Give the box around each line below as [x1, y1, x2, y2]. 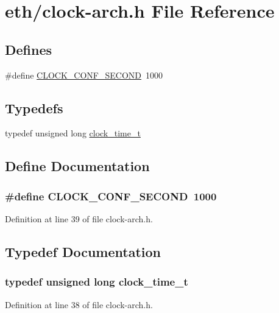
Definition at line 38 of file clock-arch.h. [5, 298, 153, 311]
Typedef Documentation [5, 242, 161, 261]
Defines [5, 40, 52, 58]
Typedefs [5, 98, 63, 117]
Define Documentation [5, 156, 150, 175]
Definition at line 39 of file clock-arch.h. [5, 212, 153, 225]
